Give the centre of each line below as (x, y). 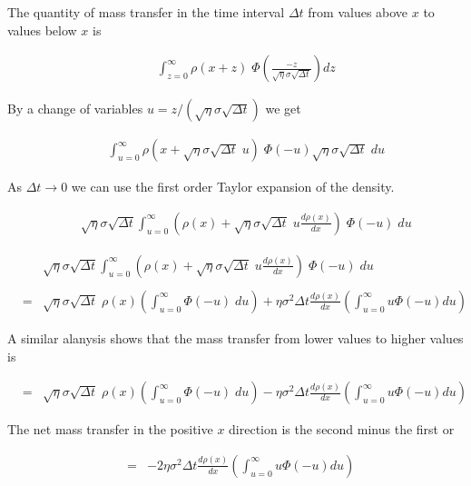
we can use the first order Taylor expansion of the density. (233, 187)
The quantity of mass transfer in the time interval (146, 12)
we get (283, 109)
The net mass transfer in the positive (110, 429)
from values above (358, 12)
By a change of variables (75, 109)
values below (42, 30)
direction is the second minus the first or (342, 429)
